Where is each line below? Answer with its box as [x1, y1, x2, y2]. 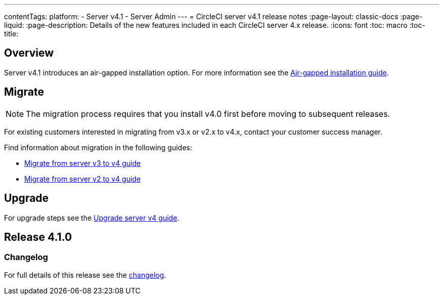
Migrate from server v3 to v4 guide [24, 158, 141, 167]
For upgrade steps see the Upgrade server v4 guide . [4, 213, 180, 222]
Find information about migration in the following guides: [4, 143, 192, 152]
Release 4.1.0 [4, 230, 72, 243]
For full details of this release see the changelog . [4, 270, 166, 279]
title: [4, 29, 19, 38]
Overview [4, 47, 54, 60]
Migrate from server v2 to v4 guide [24, 174, 141, 183]
